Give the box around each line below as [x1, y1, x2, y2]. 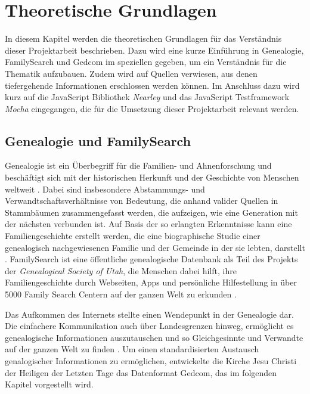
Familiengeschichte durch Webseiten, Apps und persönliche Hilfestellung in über [5, 276, 297, 288]
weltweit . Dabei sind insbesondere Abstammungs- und [5, 182, 205, 195]
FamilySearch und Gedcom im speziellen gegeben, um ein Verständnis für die [5, 55, 287, 68]
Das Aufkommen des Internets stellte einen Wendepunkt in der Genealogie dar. [5, 308, 294, 320]
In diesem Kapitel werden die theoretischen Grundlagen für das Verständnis [5, 32, 282, 45]
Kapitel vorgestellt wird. [5, 378, 94, 390]
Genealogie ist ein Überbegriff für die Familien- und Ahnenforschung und [5, 159, 272, 172]
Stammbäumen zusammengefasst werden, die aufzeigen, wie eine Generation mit [5, 206, 298, 218]
